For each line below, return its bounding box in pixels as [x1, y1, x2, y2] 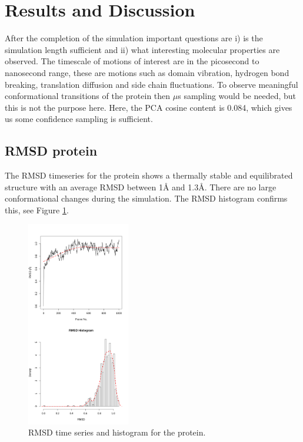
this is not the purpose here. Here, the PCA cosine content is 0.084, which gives [5, 101, 292, 113]
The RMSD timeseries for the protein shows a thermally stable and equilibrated [5, 169, 293, 182]
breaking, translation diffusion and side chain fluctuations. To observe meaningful [5, 78, 298, 90]
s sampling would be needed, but [178, 90, 297, 102]
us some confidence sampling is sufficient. [5, 113, 153, 125]
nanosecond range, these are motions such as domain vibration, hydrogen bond [5, 66, 289, 78]
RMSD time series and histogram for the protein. [28, 426, 206, 438]
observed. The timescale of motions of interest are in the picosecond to [5, 55, 259, 67]
